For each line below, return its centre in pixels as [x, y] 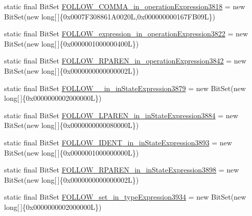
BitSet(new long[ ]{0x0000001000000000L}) [72, 152]
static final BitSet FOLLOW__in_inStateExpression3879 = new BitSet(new [125, 88]
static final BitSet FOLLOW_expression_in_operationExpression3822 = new [126, 34]
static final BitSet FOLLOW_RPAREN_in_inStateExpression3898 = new [122, 170]
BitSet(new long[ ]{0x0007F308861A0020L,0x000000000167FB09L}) [110, 16]
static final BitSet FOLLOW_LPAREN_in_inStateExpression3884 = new [121, 115]
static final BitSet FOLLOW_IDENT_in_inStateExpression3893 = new [118, 142]
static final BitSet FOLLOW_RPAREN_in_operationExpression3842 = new [125, 61]
